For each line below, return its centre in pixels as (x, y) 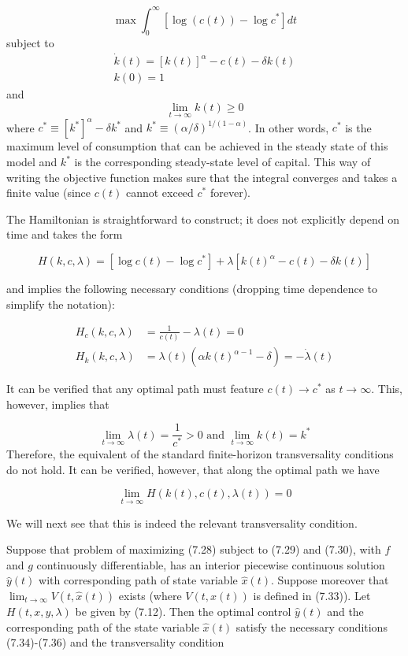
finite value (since (49, 193)
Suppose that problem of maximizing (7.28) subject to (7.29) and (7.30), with (194, 549)
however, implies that (58, 404)
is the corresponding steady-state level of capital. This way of (223, 162)
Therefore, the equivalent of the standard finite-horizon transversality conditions (200, 454)
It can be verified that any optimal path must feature (135, 389)
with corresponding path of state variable (138, 580)
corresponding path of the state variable (103, 626)
